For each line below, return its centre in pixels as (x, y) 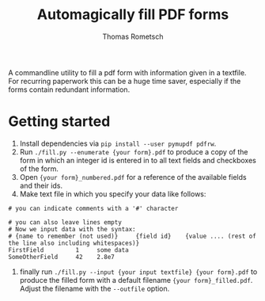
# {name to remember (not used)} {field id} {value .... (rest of (132, 236)
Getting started (59, 122)
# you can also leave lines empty (65, 222)
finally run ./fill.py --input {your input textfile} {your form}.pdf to (138, 272)
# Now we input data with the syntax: (72, 229)
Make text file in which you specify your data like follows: (113, 194)
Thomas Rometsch (133, 36)
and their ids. (41, 185)
